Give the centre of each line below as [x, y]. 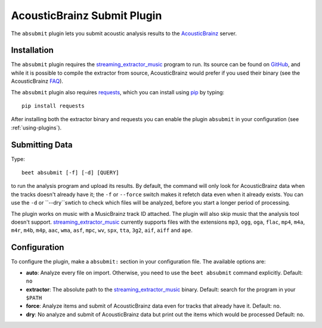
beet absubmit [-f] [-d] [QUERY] [70, 173]
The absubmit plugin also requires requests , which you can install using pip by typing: [118, 92]
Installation [32, 50]
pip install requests [53, 106]
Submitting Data [42, 145]
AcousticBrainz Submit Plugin [86, 16]
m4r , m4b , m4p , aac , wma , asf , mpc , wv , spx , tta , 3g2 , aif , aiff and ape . [102, 230]
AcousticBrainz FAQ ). [37, 81]
